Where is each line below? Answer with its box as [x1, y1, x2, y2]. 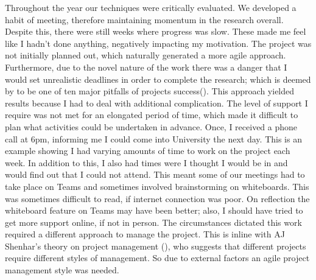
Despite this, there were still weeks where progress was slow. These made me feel [5, 25, 306, 38]
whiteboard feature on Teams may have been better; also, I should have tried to [5, 204, 303, 217]
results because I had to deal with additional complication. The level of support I [5, 96, 308, 109]
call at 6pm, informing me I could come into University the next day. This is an [5, 132, 302, 145]
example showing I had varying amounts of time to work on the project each [5, 144, 290, 157]
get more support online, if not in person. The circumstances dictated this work [5, 215, 302, 228]
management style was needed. [5, 264, 119, 276]
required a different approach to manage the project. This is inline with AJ [5, 228, 285, 240]
